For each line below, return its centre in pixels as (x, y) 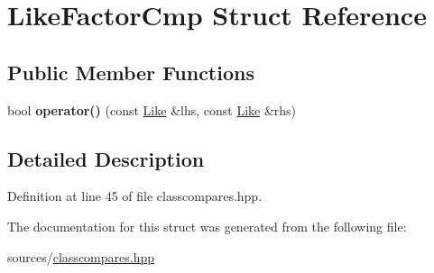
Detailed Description (106, 158)
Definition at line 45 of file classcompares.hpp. (135, 196)
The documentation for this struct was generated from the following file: (207, 226)
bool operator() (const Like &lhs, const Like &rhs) (152, 109)
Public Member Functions (131, 72)
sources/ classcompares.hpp (81, 256)
